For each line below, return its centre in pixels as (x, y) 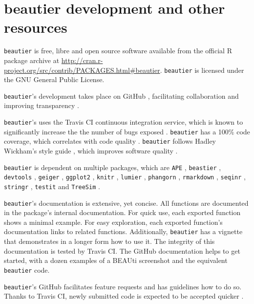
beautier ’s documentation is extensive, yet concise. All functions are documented (126, 203)
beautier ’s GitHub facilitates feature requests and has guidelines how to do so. (123, 286)
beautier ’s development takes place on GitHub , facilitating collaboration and (121, 96)
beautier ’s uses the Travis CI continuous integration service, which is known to (124, 122)
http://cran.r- (82, 60)
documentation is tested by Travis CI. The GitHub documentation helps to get (122, 250)
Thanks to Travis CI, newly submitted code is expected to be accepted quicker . (124, 296)
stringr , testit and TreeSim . (52, 186)
